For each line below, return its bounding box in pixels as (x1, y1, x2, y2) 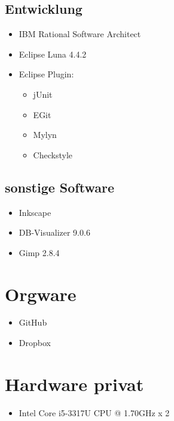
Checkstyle (33, 148, 72, 161)
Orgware (5, 281, 77, 306)
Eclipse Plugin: (19, 68, 74, 80)
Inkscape (19, 206, 51, 218)
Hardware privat (5, 371, 144, 396)
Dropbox (19, 336, 51, 349)
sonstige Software (5, 178, 114, 196)
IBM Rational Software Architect (19, 28, 141, 40)
